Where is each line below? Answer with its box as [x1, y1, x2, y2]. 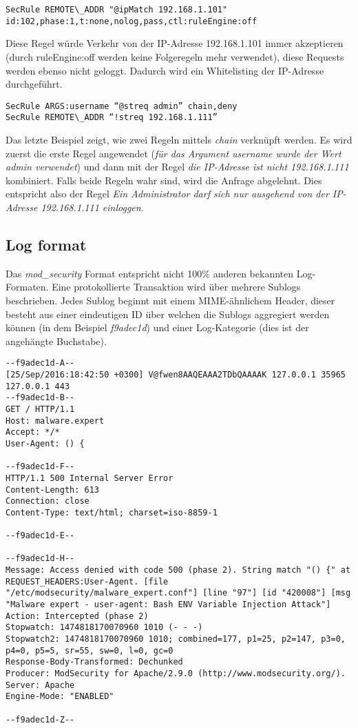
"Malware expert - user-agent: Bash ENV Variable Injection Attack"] [6, 600, 331, 610]
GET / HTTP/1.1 [6, 404, 75, 414]
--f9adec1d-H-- [6, 553, 75, 564]
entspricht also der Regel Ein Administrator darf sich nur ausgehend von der [6, 186, 329, 201]
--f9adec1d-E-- [6, 531, 75, 541]
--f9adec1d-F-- [6, 462, 75, 472]
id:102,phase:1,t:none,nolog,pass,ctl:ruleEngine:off [6, 16, 257, 26]
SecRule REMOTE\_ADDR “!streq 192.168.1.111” [6, 112, 218, 123]
